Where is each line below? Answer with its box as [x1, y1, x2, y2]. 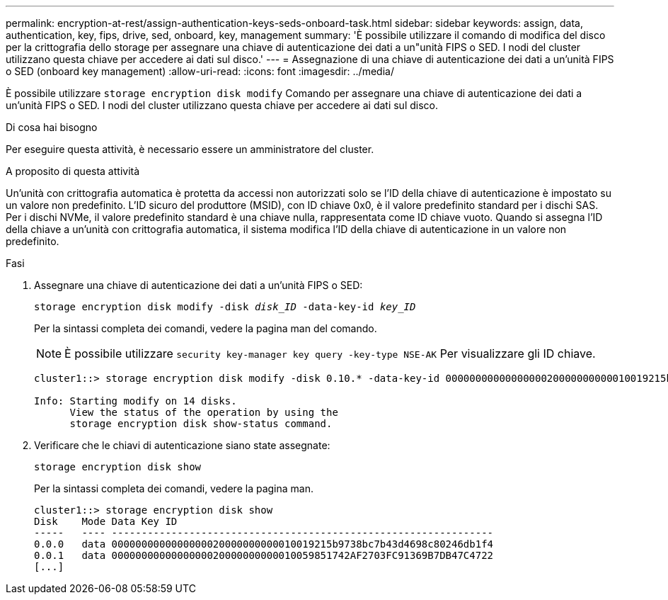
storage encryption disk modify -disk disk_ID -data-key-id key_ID [34, 301, 416, 312]
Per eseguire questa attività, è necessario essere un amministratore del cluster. [6, 143, 374, 155]
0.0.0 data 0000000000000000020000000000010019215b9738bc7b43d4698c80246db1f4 [34, 538, 494, 550]
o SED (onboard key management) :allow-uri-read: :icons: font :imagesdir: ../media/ [6, 65, 394, 77]
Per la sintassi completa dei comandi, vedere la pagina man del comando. [34, 322, 377, 334]
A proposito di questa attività [6, 165, 140, 177]
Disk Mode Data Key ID [34, 516, 178, 527]
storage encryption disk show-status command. [69, 418, 333, 429]
